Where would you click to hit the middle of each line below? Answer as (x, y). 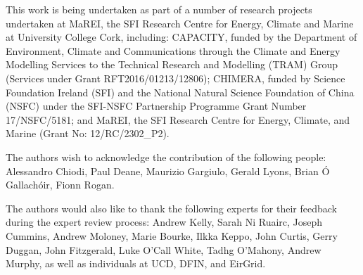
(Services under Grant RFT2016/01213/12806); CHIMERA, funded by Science (176, 78)
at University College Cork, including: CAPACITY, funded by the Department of (181, 37)
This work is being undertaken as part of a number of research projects (159, 9)
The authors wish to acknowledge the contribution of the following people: (166, 156)
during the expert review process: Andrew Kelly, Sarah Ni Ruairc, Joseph (164, 222)
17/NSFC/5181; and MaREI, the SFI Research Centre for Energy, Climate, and (178, 119)
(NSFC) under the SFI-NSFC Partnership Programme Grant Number (156, 106)
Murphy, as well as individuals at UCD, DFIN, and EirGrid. (136, 263)
